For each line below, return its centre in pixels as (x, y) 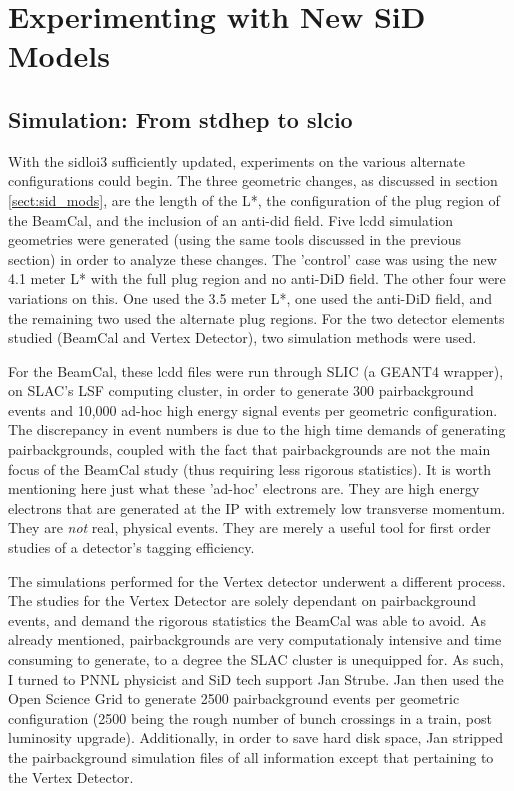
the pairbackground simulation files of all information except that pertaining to (251, 756)
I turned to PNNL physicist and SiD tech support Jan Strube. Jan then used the (256, 678)
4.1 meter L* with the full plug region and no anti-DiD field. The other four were (257, 278)
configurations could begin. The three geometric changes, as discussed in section (253, 180)
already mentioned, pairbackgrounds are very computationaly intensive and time (255, 639)
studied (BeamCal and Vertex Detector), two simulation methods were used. (242, 337)
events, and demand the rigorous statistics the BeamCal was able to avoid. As (247, 619)
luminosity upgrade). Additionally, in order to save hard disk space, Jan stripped (256, 737)
